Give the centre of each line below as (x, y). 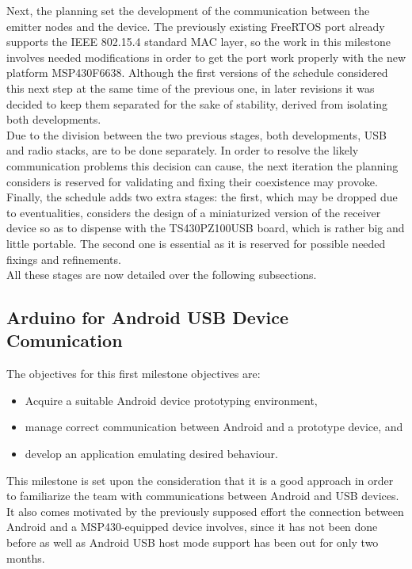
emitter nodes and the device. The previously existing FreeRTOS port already (196, 26)
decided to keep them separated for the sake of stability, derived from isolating (197, 103)
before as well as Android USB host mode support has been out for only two (193, 542)
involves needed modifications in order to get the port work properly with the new (206, 57)
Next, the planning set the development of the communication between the (188, 10)
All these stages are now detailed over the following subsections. (162, 275)
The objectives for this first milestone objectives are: (134, 374)
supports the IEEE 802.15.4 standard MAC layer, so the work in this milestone (198, 42)
